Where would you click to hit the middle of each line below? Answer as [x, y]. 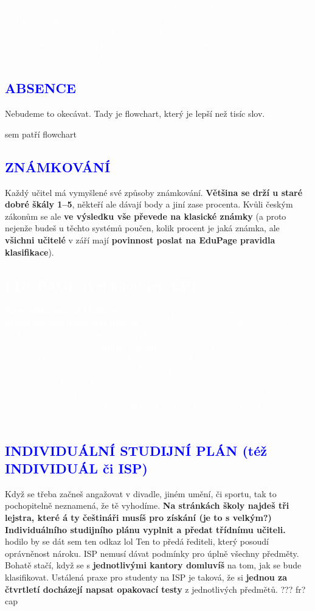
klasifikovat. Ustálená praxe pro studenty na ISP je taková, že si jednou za [146, 577]
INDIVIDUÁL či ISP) [77, 468]
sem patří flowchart [41, 134]
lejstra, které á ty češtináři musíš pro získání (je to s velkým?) [138, 518]
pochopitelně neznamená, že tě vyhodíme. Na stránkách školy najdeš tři [147, 505]
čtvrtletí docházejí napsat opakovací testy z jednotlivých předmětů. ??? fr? [155, 589]
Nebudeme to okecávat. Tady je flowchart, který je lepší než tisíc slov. [135, 113]
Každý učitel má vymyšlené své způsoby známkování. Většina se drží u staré [154, 192]
